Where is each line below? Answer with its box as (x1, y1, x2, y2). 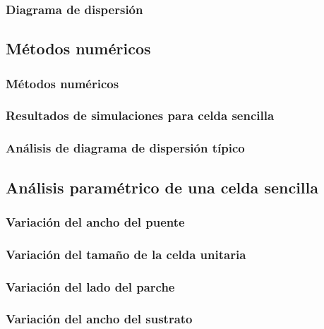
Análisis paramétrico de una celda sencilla (6, 176, 318, 198)
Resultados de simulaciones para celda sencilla (6, 107, 275, 124)
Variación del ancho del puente (6, 213, 185, 230)
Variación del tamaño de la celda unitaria (6, 245, 246, 263)
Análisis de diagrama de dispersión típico (6, 139, 245, 157)
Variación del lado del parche (6, 277, 175, 295)
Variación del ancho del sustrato (6, 310, 193, 328)
